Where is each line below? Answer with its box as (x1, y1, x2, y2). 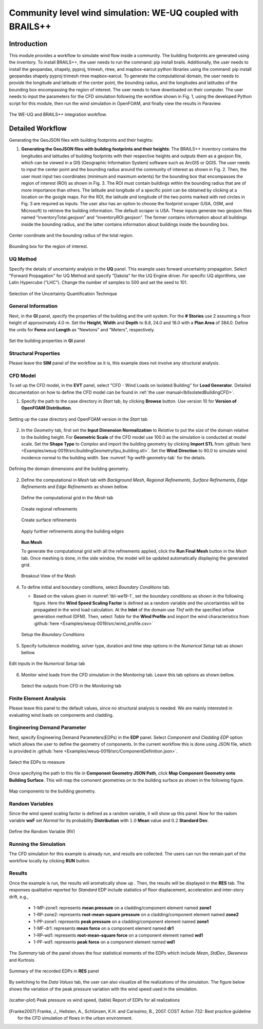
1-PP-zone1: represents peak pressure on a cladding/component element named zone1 (33, 919, 209, 924)
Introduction (9, 40, 48, 48)
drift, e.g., (9, 894, 29, 900)
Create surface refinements (21, 517, 76, 523)
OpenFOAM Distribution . (21, 405, 73, 411)
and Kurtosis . (9, 957, 36, 963)
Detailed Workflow (9, 124, 67, 132)
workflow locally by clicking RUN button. (9, 857, 91, 863)
